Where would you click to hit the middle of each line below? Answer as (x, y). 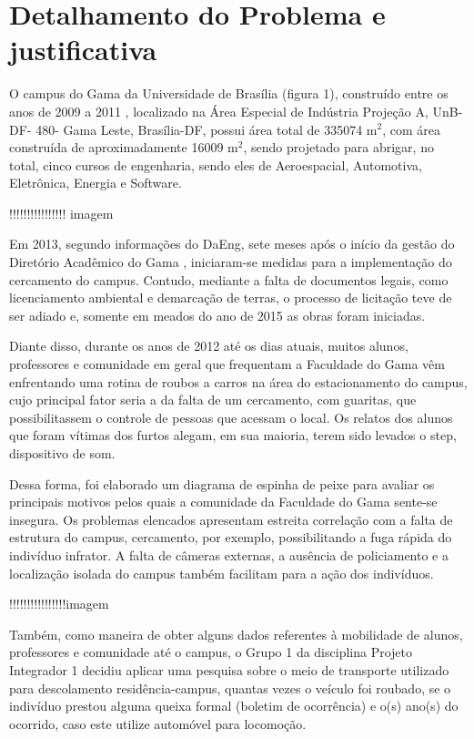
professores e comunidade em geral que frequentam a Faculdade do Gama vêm (227, 364)
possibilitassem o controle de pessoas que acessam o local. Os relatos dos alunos (231, 417)
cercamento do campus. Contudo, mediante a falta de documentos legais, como (229, 279)
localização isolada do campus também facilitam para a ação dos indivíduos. (222, 573)
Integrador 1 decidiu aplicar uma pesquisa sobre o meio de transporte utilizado (229, 669)
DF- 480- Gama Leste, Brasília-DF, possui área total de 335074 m (193, 129)
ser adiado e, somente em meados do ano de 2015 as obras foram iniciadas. (217, 315)
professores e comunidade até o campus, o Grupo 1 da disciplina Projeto (211, 652)
